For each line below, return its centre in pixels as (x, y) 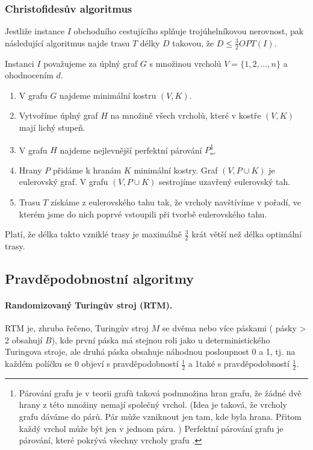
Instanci (20, 63)
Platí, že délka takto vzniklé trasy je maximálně (93, 234)
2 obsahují (24, 339)
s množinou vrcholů (185, 63)
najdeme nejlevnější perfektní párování (131, 150)
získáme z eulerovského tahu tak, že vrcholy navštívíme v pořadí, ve (176, 202)
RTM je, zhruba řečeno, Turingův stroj (77, 328)
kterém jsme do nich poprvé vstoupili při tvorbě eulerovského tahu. (143, 214)
